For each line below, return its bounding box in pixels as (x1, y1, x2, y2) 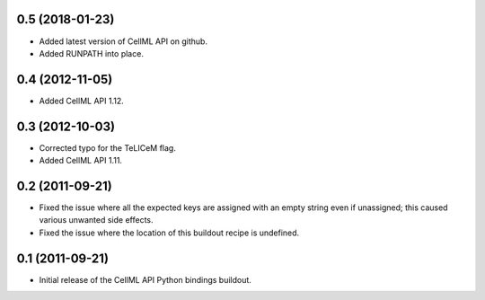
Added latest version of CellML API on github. (39, 36, 208, 47)
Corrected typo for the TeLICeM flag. (39, 142, 177, 153)
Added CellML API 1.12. (39, 95, 125, 106)
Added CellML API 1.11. (39, 155, 123, 166)
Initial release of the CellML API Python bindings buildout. (39, 274, 251, 285)
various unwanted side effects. (39, 215, 154, 225)
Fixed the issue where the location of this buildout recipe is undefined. (39, 227, 300, 238)
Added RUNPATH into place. (39, 48, 144, 58)
